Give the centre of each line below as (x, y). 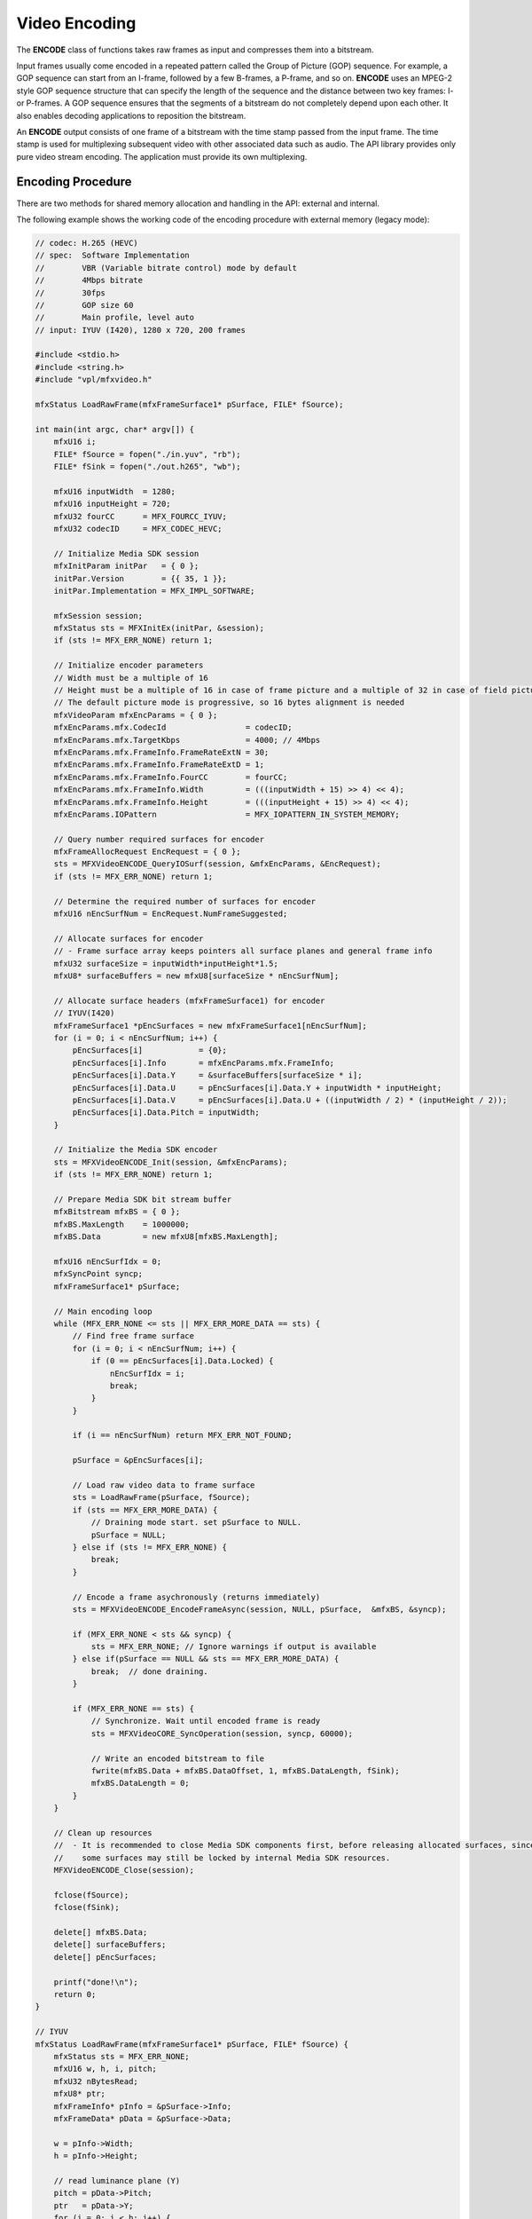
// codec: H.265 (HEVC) (87, 243)
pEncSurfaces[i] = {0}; (150, 1050)
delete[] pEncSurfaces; (105, 1957)
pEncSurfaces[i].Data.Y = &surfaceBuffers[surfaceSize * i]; (217, 1075)
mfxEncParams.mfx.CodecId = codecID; (173, 727)
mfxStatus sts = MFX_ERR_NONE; (121, 2056)
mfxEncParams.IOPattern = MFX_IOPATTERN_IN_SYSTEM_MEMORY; (227, 814)
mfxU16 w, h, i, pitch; (105, 2069)
